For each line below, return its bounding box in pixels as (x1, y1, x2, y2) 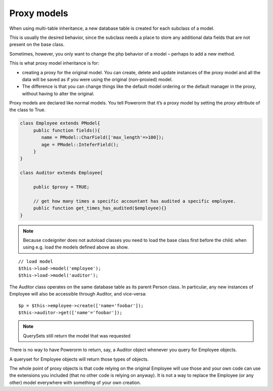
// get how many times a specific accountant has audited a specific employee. (33, 198, 236, 204)
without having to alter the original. (22, 90, 95, 96)
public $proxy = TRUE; (33, 184, 89, 189)
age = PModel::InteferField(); (41, 141, 119, 148)
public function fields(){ (33, 127, 101, 133)
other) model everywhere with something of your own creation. (9, 379, 142, 385)
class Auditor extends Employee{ (20, 170, 103, 176)
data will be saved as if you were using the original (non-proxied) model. (22, 76, 173, 82)
